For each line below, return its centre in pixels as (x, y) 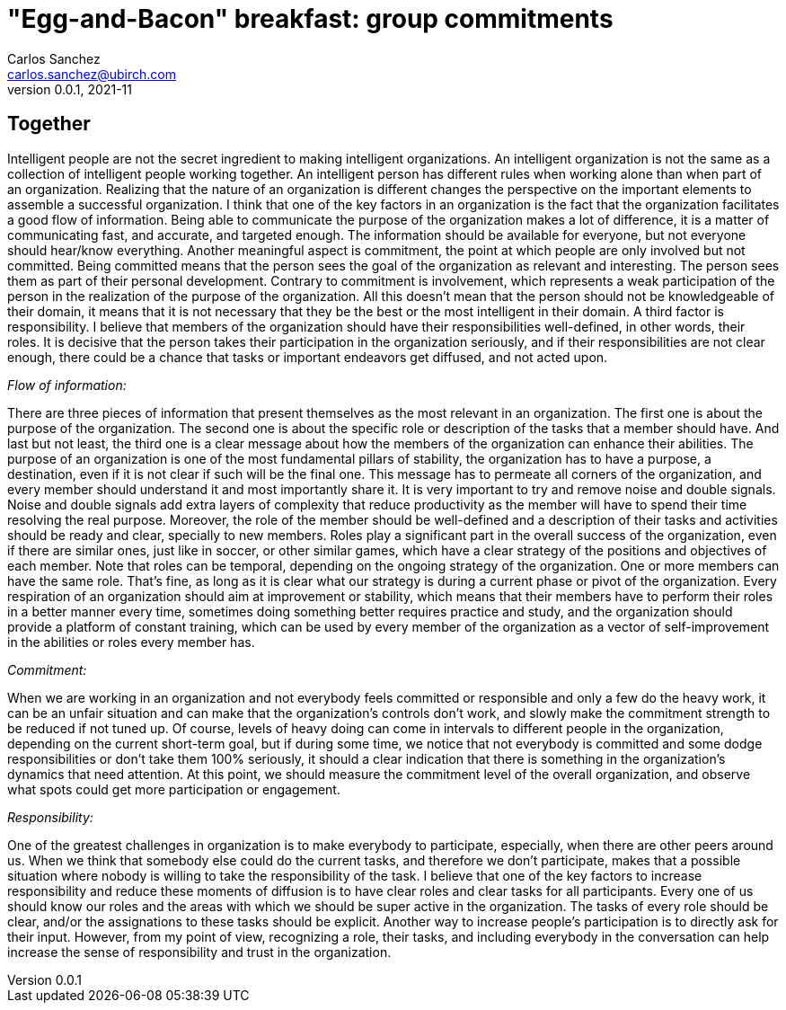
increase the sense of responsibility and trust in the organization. (199, 952)
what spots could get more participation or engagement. (174, 789)
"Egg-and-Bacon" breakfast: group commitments (310, 19)
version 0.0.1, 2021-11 (70, 89)
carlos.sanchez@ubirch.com (92, 74)
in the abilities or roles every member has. (131, 642)
